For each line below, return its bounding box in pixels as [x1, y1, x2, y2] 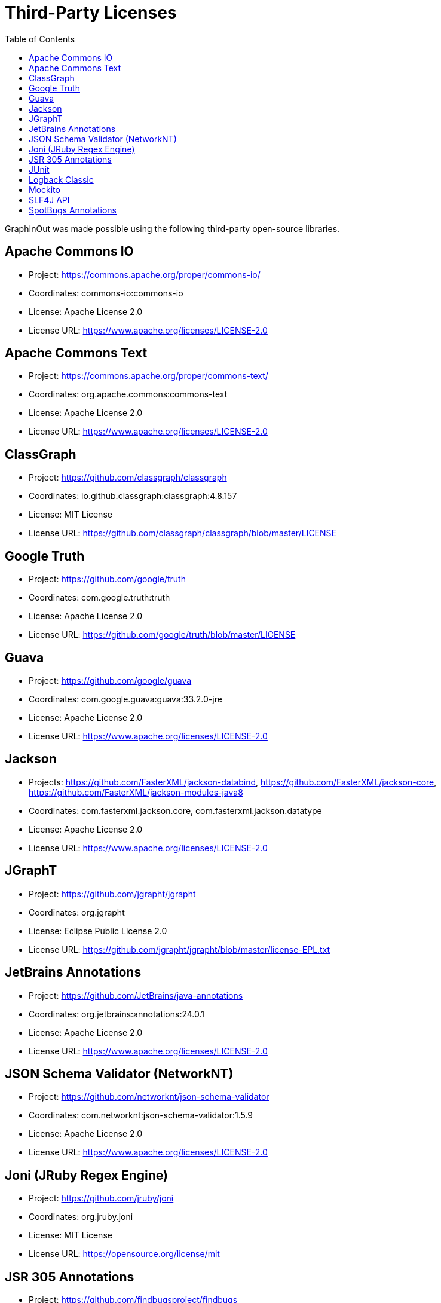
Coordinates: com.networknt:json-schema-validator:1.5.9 [29, 1110, 253, 1121]
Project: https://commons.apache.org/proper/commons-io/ [29, 269, 261, 280]
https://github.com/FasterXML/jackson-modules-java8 [29, 787, 243, 797]
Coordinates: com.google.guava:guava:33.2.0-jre [29, 693, 222, 704]
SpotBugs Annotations [29, 204, 117, 215]
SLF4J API [29, 194, 70, 205]
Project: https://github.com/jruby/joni [29, 1193, 174, 1204]
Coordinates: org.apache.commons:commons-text [29, 389, 228, 400]
